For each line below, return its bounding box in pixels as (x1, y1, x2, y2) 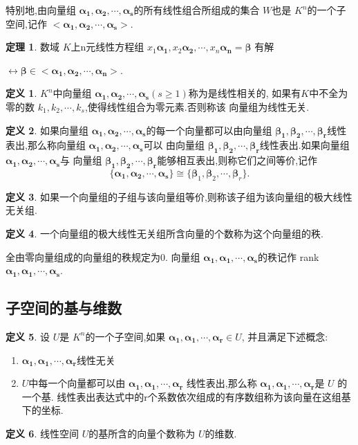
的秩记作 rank (258, 249, 319, 264)
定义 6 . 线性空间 (6, 426, 79, 440)
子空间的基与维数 (6, 297, 122, 318)
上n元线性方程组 (70, 39, 144, 54)
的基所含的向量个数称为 (88, 426, 196, 440)
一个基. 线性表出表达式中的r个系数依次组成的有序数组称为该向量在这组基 (21, 389, 351, 403)
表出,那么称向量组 (6, 138, 86, 152)
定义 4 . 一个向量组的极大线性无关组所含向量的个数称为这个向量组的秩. (6, 226, 323, 240)
